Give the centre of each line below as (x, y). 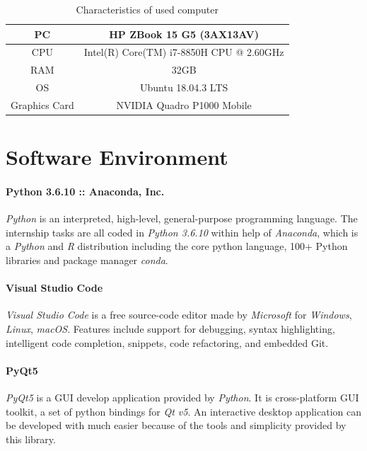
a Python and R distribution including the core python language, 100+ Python (177, 246)
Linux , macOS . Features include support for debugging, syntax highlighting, (170, 329)
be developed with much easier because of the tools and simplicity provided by (176, 425)
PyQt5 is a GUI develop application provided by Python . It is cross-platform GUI (182, 397)
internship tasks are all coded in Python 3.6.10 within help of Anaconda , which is (182, 232)
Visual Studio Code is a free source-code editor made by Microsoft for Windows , (179, 315)
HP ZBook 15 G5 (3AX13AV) (184, 34)
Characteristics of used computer (147, 9)
